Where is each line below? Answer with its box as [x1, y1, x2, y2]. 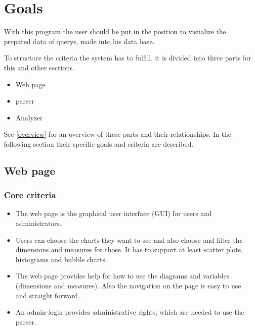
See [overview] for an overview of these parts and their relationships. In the [4, 129, 231, 139]
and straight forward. [15, 290, 80, 300]
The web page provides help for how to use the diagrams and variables [15, 271, 229, 281]
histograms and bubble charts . [15, 254, 107, 264]
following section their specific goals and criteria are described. [4, 138, 194, 149]
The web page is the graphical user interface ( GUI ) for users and [15, 208, 212, 219]
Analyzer [15, 112, 43, 122]
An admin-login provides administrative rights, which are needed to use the [15, 307, 244, 317]
